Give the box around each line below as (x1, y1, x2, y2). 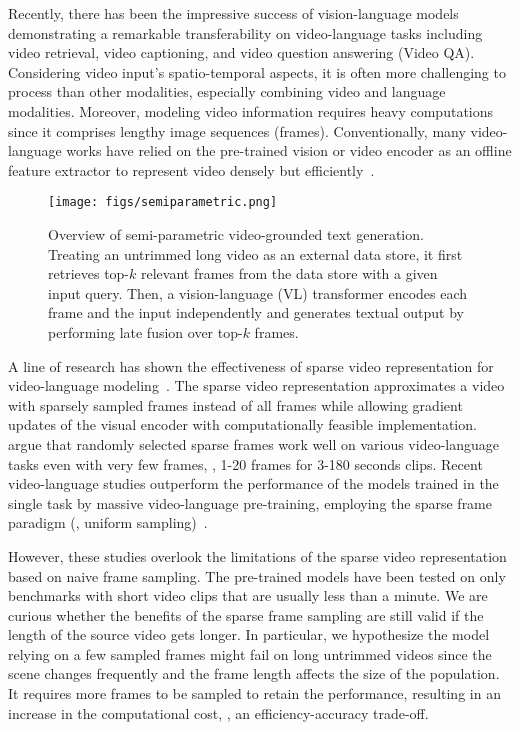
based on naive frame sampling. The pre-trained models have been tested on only (8, 565, 506, 586)
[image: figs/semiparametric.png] (48, 195, 278, 210)
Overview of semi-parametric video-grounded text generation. (48, 224, 424, 244)
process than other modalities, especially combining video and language (8, 81, 446, 102)
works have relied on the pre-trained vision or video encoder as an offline (66, 140, 512, 161)
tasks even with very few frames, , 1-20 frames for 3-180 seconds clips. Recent (8, 453, 483, 474)
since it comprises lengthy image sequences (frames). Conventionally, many (8, 120, 466, 141)
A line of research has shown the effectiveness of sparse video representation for (8, 355, 494, 376)
